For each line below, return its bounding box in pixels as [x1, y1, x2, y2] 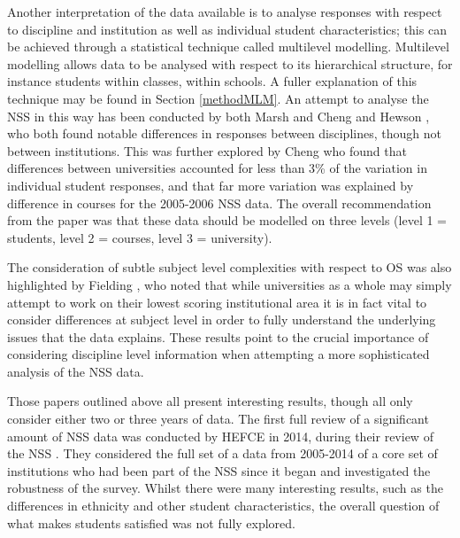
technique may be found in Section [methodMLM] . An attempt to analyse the [7, 89, 429, 107]
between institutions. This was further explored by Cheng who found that [7, 141, 407, 160]
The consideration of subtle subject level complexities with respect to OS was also [7, 258, 452, 277]
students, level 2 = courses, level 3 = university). [7, 228, 272, 246]
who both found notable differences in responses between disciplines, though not [7, 124, 441, 143]
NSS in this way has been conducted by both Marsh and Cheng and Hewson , [7, 106, 430, 125]
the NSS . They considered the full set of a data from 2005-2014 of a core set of [7, 444, 438, 463]
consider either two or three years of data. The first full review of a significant [7, 409, 429, 428]
